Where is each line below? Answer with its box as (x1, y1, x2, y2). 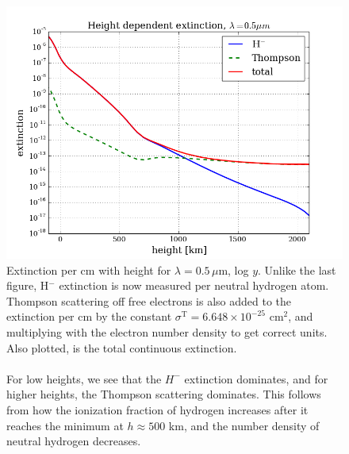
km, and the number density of (168, 417, 320, 433)
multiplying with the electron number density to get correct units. (6, 323, 328, 340)
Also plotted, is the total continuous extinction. (6, 339, 237, 356)
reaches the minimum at (6, 417, 124, 433)
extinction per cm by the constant (6, 308, 172, 325)
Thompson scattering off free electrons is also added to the (6, 292, 292, 309)
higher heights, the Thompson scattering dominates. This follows (6, 386, 321, 402)
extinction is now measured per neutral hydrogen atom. (59, 277, 329, 294)
